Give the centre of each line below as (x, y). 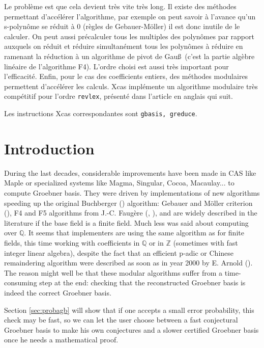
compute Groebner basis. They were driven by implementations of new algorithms (132, 192)
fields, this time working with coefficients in (72, 242)
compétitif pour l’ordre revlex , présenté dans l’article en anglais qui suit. (119, 96)
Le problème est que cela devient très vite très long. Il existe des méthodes (120, 6)
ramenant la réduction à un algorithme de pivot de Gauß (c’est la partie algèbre (129, 56)
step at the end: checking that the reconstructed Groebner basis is (142, 283)
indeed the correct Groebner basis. (58, 292)
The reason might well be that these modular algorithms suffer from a (113, 272)
